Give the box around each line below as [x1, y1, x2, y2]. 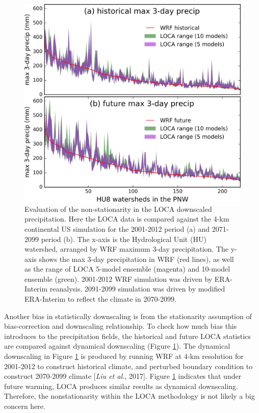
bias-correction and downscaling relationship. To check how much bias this [4, 321, 237, 331]
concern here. [4, 401, 45, 411]
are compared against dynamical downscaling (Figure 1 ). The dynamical [4, 341, 230, 351]
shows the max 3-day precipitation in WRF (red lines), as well [39, 253, 234, 264]
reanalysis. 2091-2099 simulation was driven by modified [49, 283, 225, 294]
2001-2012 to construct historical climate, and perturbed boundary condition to [4, 360, 253, 371]
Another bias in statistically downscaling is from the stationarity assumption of [4, 310, 252, 321]
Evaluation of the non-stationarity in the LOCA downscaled [24, 203, 212, 214]
